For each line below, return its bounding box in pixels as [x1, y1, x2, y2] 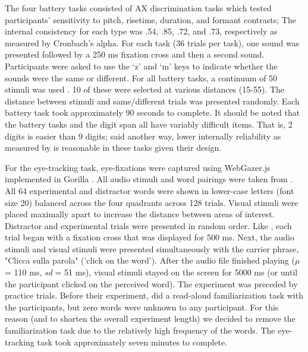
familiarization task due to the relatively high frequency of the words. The [5, 324, 275, 337]
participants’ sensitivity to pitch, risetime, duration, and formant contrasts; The [5, 13, 296, 26]
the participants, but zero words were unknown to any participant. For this [5, 300, 279, 313]
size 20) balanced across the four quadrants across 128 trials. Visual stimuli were [5, 196, 298, 208]
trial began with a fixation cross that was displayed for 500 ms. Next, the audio [5, 231, 295, 243]
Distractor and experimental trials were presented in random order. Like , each [5, 219, 292, 232]
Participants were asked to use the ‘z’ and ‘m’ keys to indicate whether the [5, 59, 278, 72]
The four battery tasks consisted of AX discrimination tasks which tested [5, 2, 272, 14]
